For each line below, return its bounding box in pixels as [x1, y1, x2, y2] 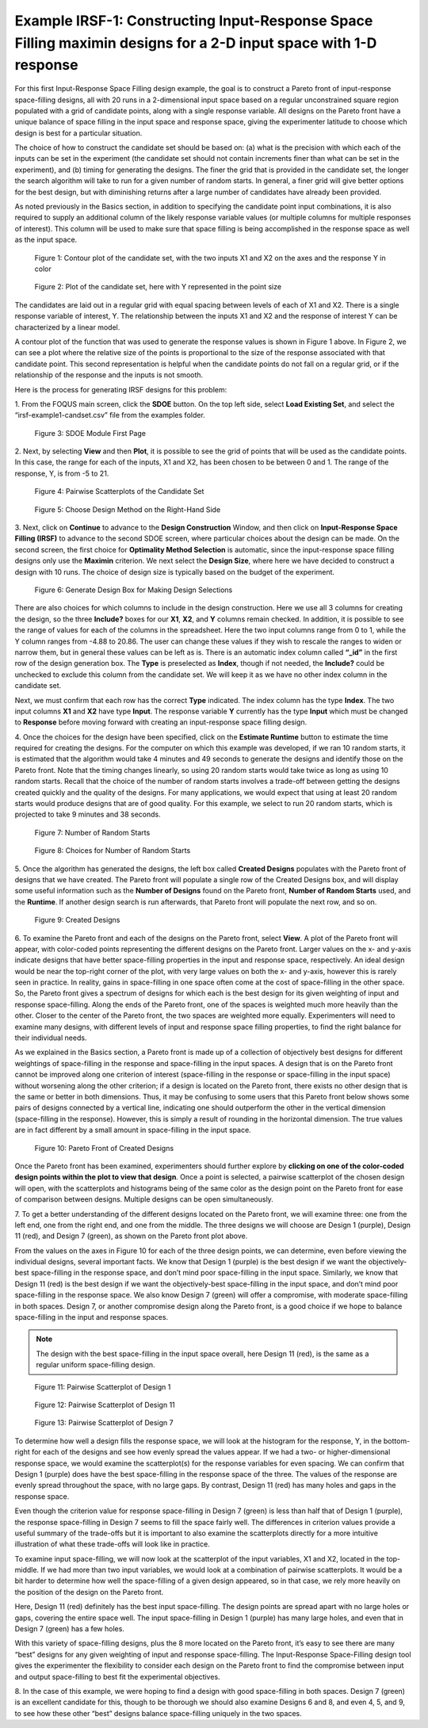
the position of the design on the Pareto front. [14, 1587, 164, 1596]
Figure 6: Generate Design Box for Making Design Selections [34, 585, 233, 594]
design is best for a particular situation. [14, 128, 143, 138]
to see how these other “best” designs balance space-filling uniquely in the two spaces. [14, 1708, 302, 1718]
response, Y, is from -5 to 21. [14, 468, 109, 478]
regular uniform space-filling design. [36, 1360, 155, 1370]
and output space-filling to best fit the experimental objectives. [14, 1672, 221, 1681]
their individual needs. [14, 1033, 87, 1042]
